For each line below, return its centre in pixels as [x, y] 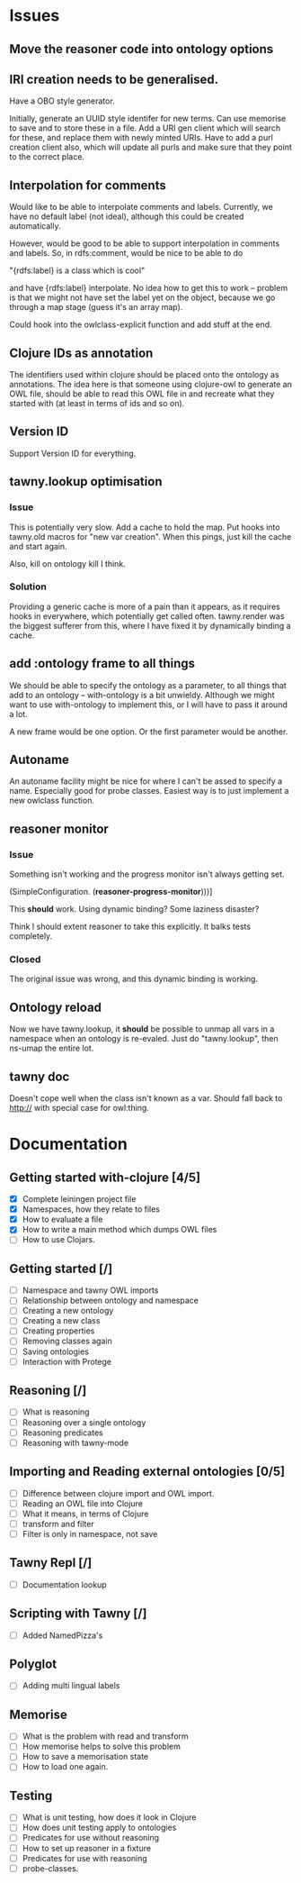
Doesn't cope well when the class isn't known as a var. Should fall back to [146, 1098]
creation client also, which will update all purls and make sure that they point [150, 147]
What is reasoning [56, 1412]
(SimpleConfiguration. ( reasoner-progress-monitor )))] [111, 892]
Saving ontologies [56, 1351]
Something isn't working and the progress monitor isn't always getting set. [147, 874]
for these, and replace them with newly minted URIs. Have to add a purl [142, 138]
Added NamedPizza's [62, 1635]
